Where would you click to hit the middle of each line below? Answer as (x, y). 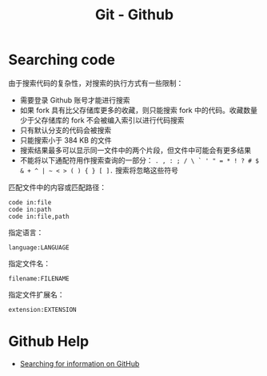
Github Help (49, 342)
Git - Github (134, 15)
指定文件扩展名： (36, 294)
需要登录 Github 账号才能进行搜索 (75, 100)
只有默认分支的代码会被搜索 (66, 130)
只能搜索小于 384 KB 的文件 (66, 140)
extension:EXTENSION (43, 309)
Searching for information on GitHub (80, 363)
